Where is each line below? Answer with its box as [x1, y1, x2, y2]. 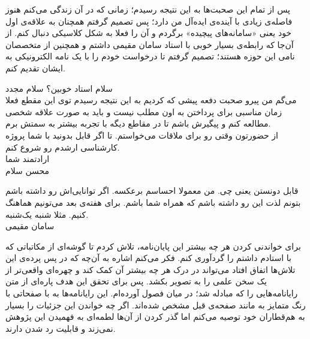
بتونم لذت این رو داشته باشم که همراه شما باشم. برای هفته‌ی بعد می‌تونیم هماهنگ [5, 196, 301, 208]
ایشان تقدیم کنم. [5, 61, 65, 74]
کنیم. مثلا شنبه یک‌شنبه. [5, 208, 89, 220]
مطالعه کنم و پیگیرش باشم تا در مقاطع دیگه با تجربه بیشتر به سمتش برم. [5, 117, 271, 130]
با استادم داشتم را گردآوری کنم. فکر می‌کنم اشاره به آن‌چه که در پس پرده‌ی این [5, 251, 291, 264]
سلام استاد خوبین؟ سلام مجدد [5, 82, 113, 94]
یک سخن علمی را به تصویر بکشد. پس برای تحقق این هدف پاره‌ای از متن [5, 275, 267, 287]
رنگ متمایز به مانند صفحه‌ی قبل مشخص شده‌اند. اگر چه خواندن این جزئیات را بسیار [5, 298, 306, 311]
